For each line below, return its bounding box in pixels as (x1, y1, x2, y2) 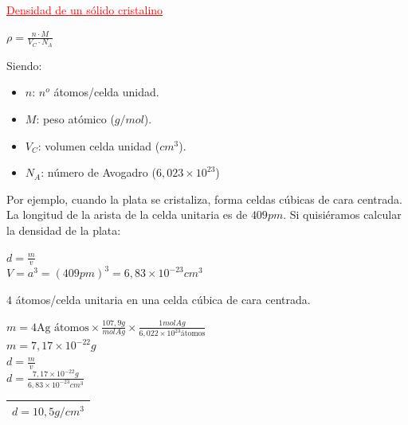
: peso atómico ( (36, 111, 115, 127)
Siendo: (6, 57, 42, 73)
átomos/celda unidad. (53, 84, 159, 100)
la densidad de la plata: (6, 221, 121, 238)
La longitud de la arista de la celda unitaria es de (6, 206, 248, 223)
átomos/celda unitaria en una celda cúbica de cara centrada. (15, 291, 311, 307)
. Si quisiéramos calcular (283, 206, 402, 223)
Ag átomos (36, 322, 89, 333)
